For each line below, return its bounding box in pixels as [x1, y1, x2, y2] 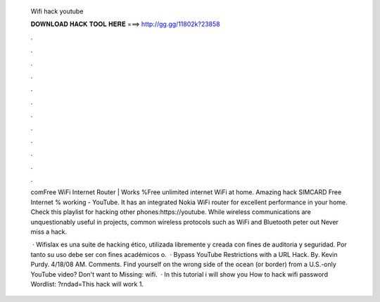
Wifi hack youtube [30, 7, 84, 15]
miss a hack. [30, 227, 68, 236]
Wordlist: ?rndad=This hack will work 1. [30, 279, 144, 288]
